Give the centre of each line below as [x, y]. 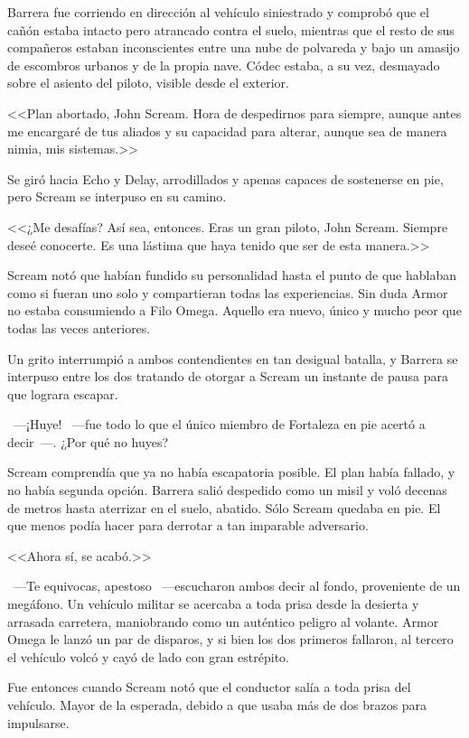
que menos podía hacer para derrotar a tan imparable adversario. [188, 525]
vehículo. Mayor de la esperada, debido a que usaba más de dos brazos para [217, 705]
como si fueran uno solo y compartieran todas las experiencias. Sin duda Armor [228, 292]
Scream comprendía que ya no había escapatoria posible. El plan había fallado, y [231, 472]
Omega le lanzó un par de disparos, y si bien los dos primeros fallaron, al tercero [230, 639]
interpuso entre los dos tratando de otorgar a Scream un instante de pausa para [228, 376]
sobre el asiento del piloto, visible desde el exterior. [148, 83]
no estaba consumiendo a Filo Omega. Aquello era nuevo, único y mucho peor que [234, 310]
